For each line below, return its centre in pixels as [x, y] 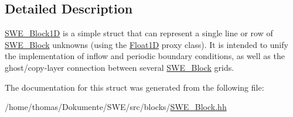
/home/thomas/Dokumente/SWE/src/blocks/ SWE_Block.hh [116, 107]
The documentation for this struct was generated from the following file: [134, 87]
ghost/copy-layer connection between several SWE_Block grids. [120, 67]
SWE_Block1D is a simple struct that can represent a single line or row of [139, 33]
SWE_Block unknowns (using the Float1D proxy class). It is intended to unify [146, 44]
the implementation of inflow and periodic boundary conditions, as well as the [145, 56]
